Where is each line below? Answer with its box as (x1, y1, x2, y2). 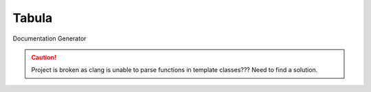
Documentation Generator (12, 34, 87, 43)
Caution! (31, 53, 57, 61)
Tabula (12, 10, 53, 25)
